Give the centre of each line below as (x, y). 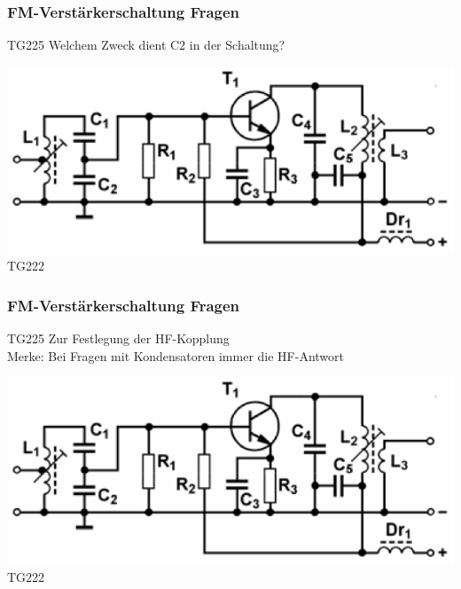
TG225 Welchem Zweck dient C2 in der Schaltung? (146, 45)
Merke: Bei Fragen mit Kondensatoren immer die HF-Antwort (176, 355)
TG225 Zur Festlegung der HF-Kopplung (118, 338)
